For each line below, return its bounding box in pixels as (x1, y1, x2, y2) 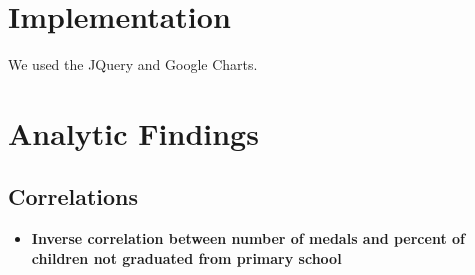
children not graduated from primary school (31, 247, 342, 268)
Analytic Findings (8, 112, 259, 153)
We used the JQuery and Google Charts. (8, 54, 258, 75)
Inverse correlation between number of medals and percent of (31, 228, 465, 249)
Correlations (8, 181, 139, 212)
